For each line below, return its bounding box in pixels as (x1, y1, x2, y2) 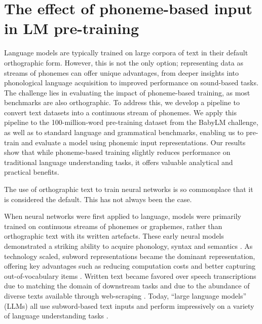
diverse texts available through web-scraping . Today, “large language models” (4, 290, 247, 301)
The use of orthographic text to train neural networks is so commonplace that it (4, 184, 253, 195)
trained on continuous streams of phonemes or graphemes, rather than (4, 220, 222, 231)
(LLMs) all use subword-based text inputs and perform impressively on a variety (4, 300, 254, 311)
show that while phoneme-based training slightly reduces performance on (4, 147, 231, 157)
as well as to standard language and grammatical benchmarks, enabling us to (4, 127, 244, 138)
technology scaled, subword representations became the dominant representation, (4, 250, 255, 261)
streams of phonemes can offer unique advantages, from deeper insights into (4, 67, 239, 78)
